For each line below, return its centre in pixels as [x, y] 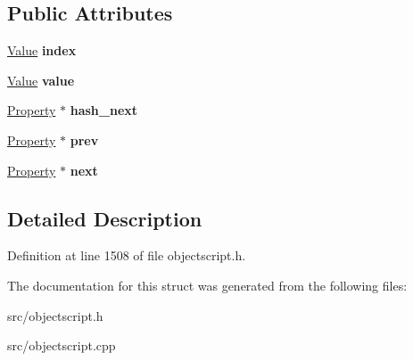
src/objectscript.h [55, 315]
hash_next [104, 110]
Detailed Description [105, 218]
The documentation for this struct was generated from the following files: [207, 285]
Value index [42, 50]
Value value [41, 80]
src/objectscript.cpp [62, 345]
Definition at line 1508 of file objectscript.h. [127, 255]
